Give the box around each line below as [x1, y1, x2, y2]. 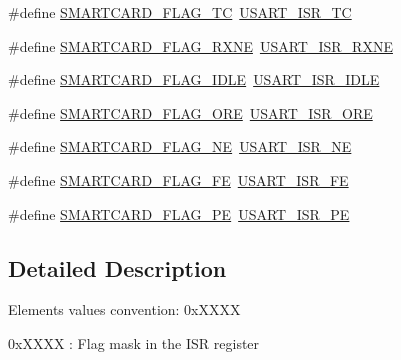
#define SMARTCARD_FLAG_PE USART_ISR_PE [8, 203, 350, 224]
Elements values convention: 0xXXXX [8, 299, 241, 320]
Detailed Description [8, 252, 227, 283]
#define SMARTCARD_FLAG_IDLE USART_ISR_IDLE [8, 69, 380, 90]
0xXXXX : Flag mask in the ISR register [8, 332, 260, 353]
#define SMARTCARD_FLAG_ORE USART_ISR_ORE [8, 102, 373, 123]
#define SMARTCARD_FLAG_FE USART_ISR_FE [8, 169, 349, 190]
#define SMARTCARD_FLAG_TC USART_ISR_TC [8, 2, 352, 22]
